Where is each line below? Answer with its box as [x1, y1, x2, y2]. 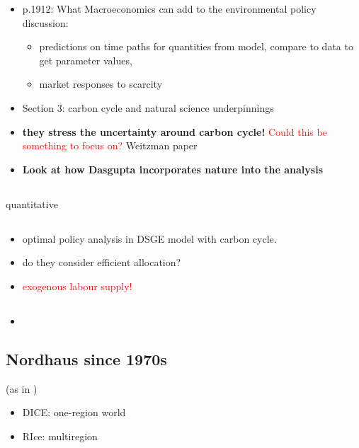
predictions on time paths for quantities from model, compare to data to [39, 39, 353, 54]
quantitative [6, 196, 58, 211]
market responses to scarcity [39, 76, 163, 91]
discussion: [22, 15, 69, 30]
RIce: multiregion [22, 428, 98, 443]
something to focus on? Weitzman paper [22, 138, 198, 153]
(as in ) [6, 381, 38, 396]
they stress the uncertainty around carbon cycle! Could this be [22, 124, 327, 139]
